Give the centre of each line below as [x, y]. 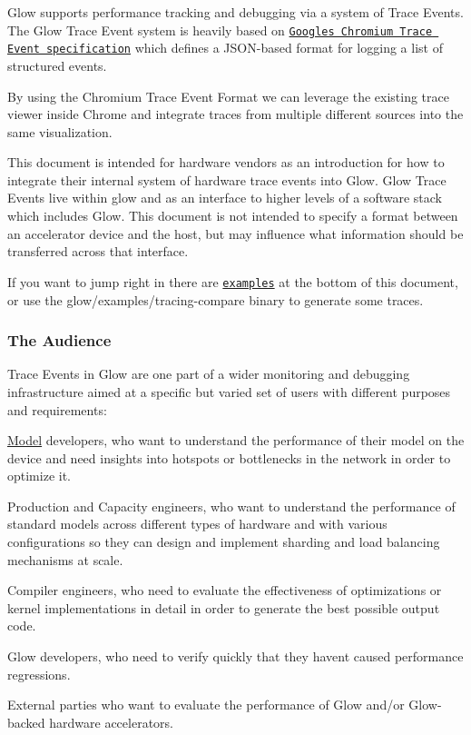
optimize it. [39, 476]
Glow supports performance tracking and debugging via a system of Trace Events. [235, 12]
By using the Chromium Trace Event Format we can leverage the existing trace [228, 96]
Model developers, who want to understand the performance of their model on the [236, 440]
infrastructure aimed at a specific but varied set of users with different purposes [229, 391]
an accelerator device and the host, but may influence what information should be [235, 233]
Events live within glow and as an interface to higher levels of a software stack [225, 198]
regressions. [39, 674]
